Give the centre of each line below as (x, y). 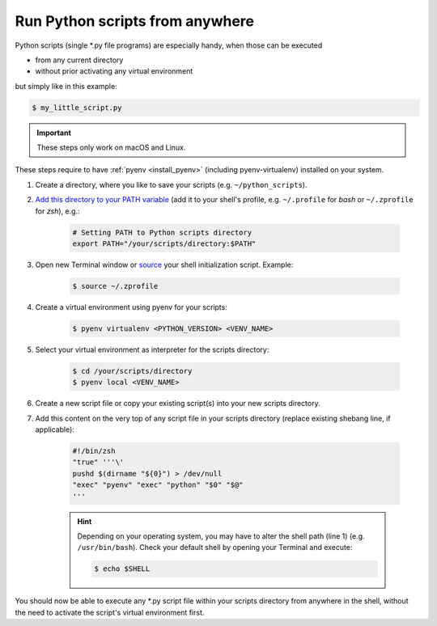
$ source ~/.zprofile (115, 286)
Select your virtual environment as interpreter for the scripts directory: (152, 349)
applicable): (55, 429)
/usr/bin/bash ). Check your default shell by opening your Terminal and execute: (215, 548)
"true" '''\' (98, 462)
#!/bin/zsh (94, 451)
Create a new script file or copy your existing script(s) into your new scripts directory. (178, 404)
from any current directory (79, 60)
